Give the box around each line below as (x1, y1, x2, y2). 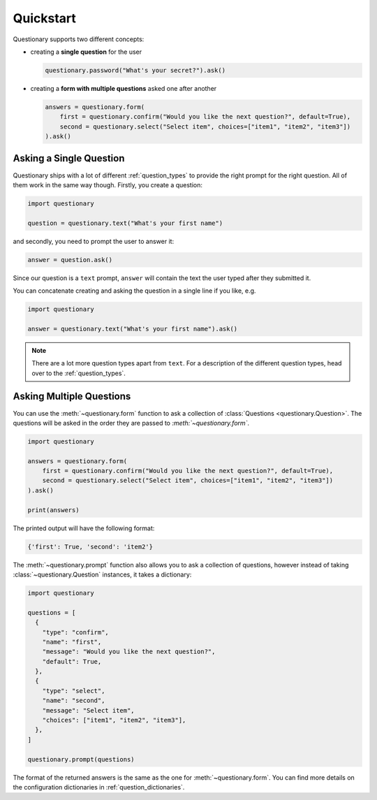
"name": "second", (42, 697, 105, 705)
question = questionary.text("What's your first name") (27, 219, 223, 227)
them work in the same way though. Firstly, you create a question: (13, 180, 202, 189)
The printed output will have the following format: (13, 524, 155, 532)
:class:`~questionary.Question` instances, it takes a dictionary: (13, 570, 192, 579)
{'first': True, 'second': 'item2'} (27, 542, 154, 551)
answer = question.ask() (27, 256, 113, 263)
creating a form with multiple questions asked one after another (30, 84, 217, 92)
